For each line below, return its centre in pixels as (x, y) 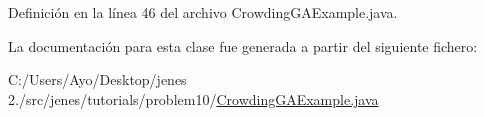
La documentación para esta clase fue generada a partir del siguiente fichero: (243, 45)
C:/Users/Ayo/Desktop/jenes (97, 79)
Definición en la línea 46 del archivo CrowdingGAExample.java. (203, 12)
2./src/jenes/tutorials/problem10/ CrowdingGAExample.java (193, 98)
